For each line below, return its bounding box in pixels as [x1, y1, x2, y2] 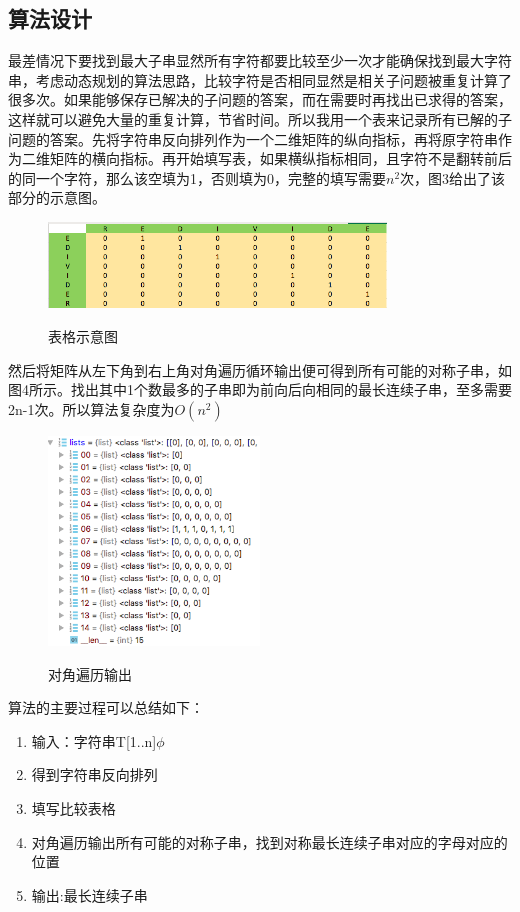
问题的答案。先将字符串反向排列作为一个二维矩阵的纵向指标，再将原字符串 [8, 128, 498, 149]
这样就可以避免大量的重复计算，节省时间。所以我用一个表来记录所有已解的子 [8, 108, 512, 129]
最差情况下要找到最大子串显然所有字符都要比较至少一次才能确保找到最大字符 [8, 50, 512, 71]
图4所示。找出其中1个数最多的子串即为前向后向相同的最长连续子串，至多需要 [8, 379, 512, 400]
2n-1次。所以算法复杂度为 [8, 398, 175, 419]
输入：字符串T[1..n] [31, 730, 157, 751]
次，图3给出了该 [400, 167, 506, 188]
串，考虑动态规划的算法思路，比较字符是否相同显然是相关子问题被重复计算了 [8, 69, 512, 90]
